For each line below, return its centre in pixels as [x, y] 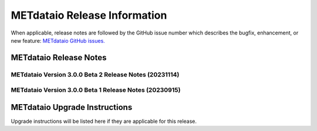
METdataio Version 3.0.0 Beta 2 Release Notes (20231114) [95, 74]
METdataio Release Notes [59, 58]
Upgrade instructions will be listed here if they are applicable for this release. [104, 121]
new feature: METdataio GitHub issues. [58, 40]
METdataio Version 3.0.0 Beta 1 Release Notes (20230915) [96, 90]
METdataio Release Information [89, 15]
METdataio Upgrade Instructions [72, 107]
